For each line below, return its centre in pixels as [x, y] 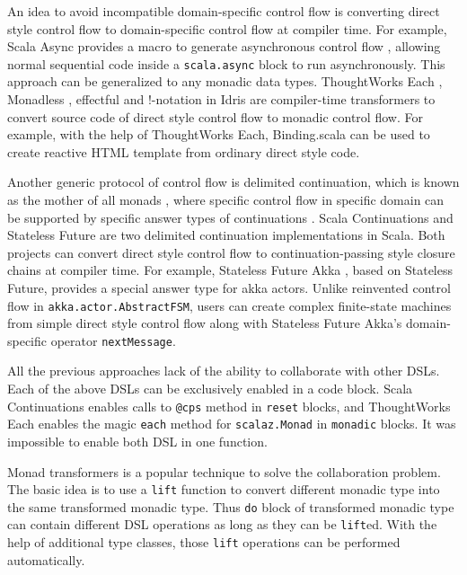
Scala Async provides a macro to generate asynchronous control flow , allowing [224, 46]
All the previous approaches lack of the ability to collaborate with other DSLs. [224, 371]
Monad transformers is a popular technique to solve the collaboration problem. [224, 471]
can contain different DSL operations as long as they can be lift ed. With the [222, 524]
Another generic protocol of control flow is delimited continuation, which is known [233, 182]
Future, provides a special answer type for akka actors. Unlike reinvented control [229, 287]
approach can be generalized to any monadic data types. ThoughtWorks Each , [225, 81]
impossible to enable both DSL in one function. [137, 441]
